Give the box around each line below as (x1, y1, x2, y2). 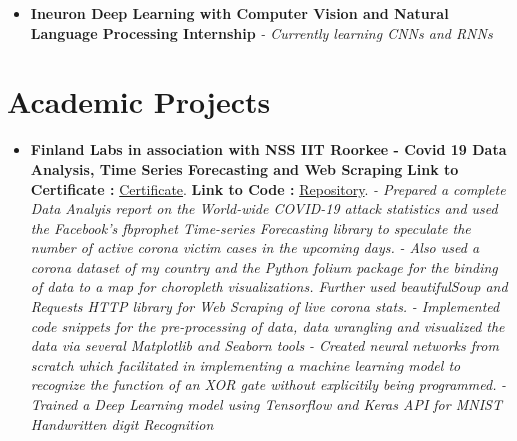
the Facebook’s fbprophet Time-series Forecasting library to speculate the (30, 217, 471, 238)
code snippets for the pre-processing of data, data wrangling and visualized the (30, 315, 505, 336)
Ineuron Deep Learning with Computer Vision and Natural (30, 3, 449, 23)
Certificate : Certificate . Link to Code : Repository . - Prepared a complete (30, 178, 506, 199)
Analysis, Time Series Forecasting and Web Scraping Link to (30, 158, 459, 179)
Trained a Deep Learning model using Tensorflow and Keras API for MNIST (30, 394, 502, 415)
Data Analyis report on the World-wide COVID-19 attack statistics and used (30, 198, 498, 219)
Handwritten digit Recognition (30, 413, 214, 434)
